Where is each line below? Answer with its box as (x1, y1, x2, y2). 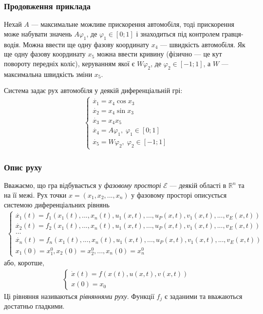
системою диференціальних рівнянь (4, 199, 110, 209)
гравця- (222, 28, 244, 38)
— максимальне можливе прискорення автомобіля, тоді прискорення (31, 19, 234, 29)
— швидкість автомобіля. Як (160, 39, 245, 49)
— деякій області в (169, 180, 226, 190)
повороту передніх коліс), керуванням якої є (4, 58, 135, 68)
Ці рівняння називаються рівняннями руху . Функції (4, 291, 154, 301)
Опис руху (4, 161, 42, 173)
